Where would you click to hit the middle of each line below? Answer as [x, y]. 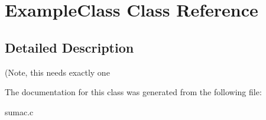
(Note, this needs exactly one [57, 72]
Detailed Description [69, 47]
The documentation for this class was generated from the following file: [133, 92]
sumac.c [19, 111]
